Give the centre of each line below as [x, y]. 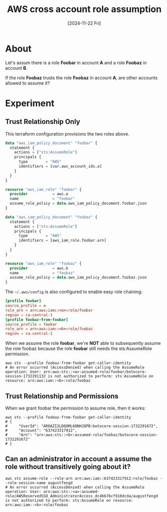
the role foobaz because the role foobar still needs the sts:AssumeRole [78, 349]
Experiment [30, 103]
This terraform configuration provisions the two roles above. [67, 134]
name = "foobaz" [42, 273]
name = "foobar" [42, 199]
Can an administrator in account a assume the [78, 459]
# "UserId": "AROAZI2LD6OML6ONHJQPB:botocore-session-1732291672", [81, 426]
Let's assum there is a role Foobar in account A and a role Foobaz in [76, 62]
